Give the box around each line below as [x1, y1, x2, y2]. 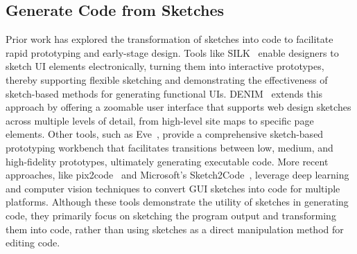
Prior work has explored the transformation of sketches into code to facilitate [6, 32, 333, 46]
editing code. [6, 235, 60, 250]
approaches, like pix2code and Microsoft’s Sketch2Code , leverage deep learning [6, 167, 349, 182]
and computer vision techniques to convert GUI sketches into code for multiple [6, 181, 340, 195]
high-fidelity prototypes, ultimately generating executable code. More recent [6, 154, 329, 168]
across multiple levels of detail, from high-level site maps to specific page [6, 113, 314, 127]
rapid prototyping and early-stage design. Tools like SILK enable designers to [6, 45, 339, 60]
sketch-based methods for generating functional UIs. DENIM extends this [6, 86, 323, 100]
